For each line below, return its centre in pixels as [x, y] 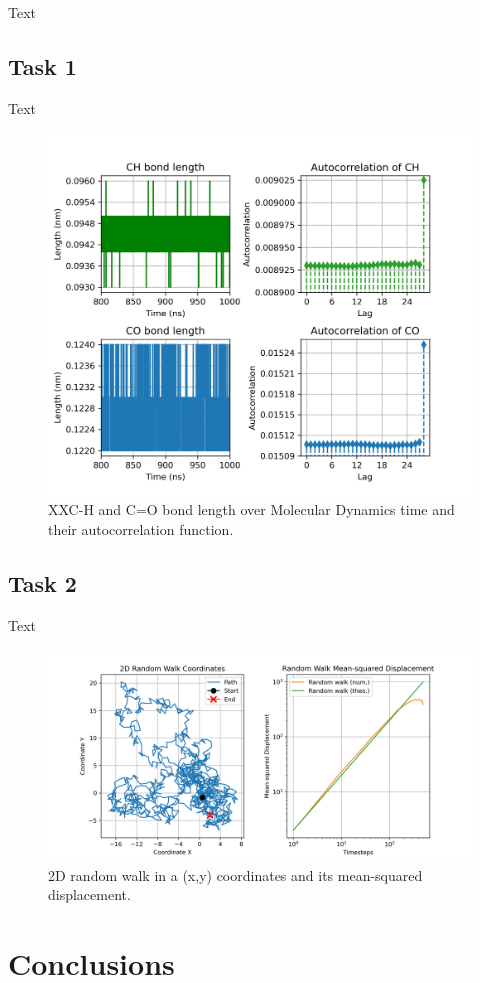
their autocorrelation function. [141, 528]
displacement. [89, 894]
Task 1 [42, 65]
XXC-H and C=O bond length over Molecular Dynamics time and [251, 509]
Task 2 [42, 582]
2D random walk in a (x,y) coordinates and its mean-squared [235, 874]
